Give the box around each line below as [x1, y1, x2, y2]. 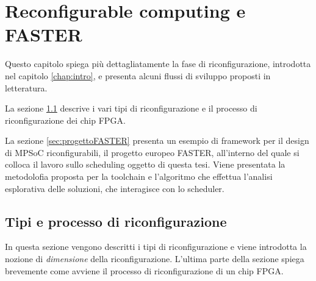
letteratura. [5, 81, 48, 94]
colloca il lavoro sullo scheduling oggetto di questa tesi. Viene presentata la [5, 158, 285, 171]
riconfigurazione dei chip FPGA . [5, 113, 126, 126]
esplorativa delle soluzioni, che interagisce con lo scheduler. [5, 182, 224, 194]
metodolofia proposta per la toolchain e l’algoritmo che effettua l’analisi [5, 170, 273, 183]
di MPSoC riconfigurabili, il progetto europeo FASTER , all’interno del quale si [5, 146, 300, 158]
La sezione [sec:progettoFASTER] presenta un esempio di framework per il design [5, 134, 309, 147]
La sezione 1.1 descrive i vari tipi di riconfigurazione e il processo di [5, 102, 257, 115]
